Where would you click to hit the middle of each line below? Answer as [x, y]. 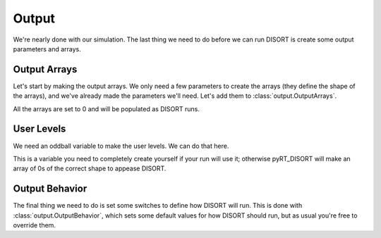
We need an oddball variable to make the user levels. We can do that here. [121, 146]
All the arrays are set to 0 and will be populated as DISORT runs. [107, 108]
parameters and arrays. [47, 49]
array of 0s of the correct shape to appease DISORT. [90, 168]
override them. [35, 225]
